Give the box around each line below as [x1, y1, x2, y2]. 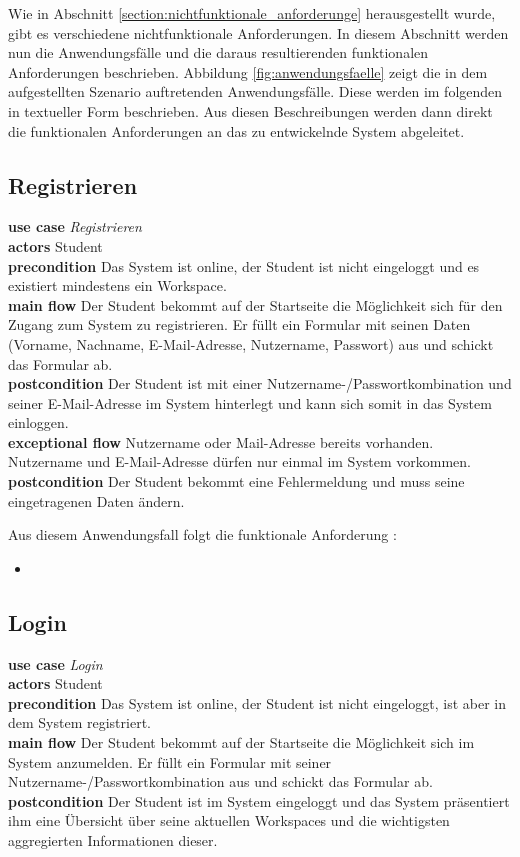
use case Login [8, 653, 103, 674]
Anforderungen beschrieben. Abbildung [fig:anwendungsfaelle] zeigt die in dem [8, 61, 488, 82]
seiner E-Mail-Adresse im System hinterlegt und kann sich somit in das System [8, 392, 492, 413]
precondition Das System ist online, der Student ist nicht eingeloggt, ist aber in [8, 692, 507, 713]
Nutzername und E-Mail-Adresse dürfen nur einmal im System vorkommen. [8, 451, 472, 472]
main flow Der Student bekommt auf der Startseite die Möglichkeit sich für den [8, 294, 503, 315]
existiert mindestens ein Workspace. [8, 275, 227, 296]
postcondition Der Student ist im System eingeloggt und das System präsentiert [8, 790, 510, 811]
